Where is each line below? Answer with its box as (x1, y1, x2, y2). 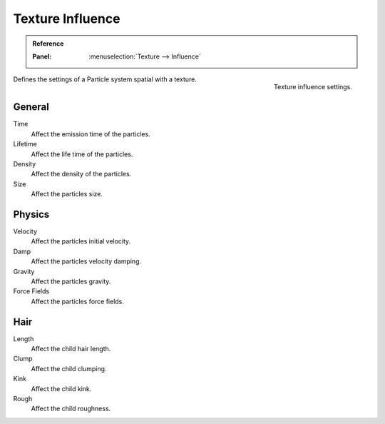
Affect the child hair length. (31, 345, 111, 353)
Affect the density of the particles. (31, 170, 132, 178)
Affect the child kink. (31, 384, 92, 393)
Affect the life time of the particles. (31, 150, 133, 158)
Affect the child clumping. (31, 364, 107, 373)
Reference (32, 39, 64, 48)
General (13, 101, 50, 113)
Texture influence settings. (273, 83, 352, 91)
